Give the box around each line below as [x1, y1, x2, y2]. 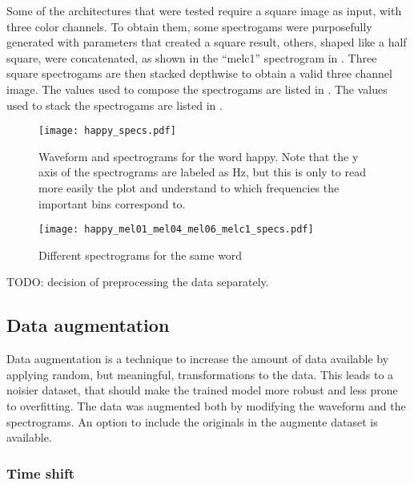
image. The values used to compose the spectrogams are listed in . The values [6, 80, 388, 97]
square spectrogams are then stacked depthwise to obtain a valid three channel [6, 65, 392, 82]
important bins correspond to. [38, 195, 186, 212]
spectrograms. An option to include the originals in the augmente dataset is [6, 413, 378, 430]
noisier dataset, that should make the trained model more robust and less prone [6, 382, 398, 398]
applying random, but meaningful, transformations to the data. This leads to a [6, 366, 394, 382]
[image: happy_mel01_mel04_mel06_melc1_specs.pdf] [38, 224, 314, 236]
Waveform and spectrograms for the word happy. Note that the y [38, 148, 359, 164]
